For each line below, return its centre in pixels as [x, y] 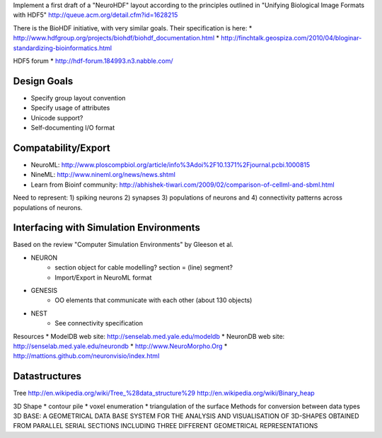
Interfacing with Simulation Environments [107, 227]
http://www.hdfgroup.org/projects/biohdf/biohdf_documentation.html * [116, 38]
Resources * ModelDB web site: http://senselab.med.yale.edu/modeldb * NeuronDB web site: [149, 336]
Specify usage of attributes [70, 108]
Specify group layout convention [78, 98]
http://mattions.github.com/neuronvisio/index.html [86, 356]
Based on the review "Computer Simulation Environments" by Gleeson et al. [123, 245]
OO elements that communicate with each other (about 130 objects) [154, 300]
